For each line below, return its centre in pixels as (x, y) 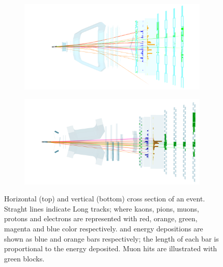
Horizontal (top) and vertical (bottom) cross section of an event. (105, 199)
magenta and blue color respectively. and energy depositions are (104, 228)
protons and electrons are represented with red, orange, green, (101, 218)
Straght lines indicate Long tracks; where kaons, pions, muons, (102, 208)
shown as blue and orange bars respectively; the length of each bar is (111, 238)
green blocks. (24, 258)
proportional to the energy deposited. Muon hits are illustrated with (111, 248)
